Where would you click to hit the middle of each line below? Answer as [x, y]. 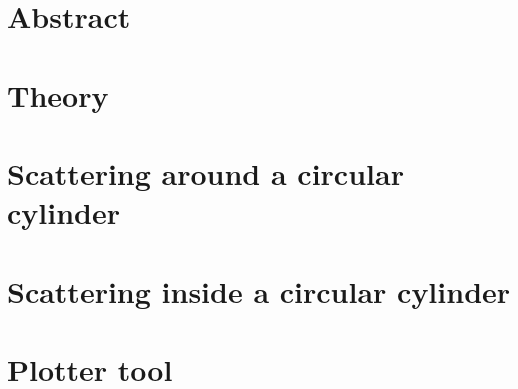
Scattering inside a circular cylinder [259, 290]
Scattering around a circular [205, 172]
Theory [58, 94]
